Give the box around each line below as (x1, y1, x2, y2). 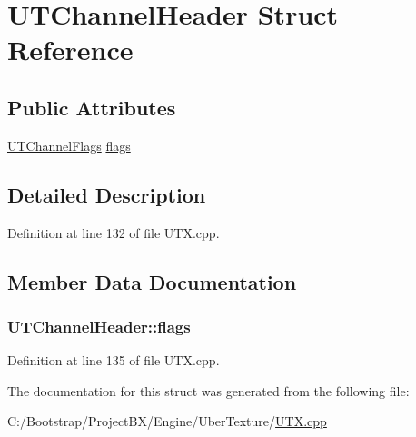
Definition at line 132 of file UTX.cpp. (7, 223, 220, 242)
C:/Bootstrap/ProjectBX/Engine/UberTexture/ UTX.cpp (7, 412, 327, 431)
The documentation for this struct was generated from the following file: (7, 381, 410, 400)
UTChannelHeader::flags (7, 314, 191, 337)
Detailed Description (7, 180, 206, 208)
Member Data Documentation (7, 267, 297, 295)
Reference (7, 31, 134, 68)
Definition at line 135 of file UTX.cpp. (7, 351, 220, 370)
